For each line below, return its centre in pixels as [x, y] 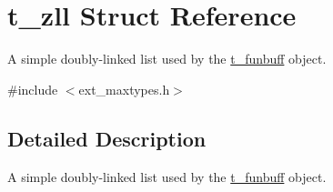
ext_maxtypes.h [124, 89]
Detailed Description [107, 138]
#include [33, 89]
